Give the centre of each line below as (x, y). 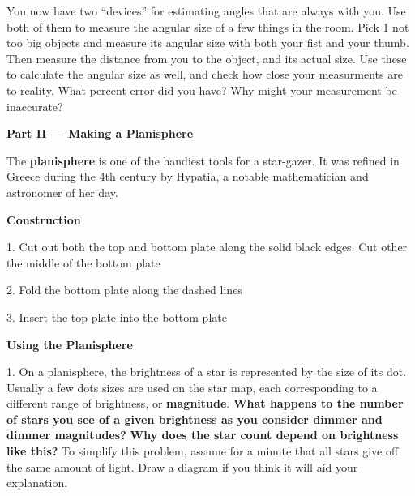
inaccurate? (35, 106)
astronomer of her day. (62, 192)
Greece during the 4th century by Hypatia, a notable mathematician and (188, 176)
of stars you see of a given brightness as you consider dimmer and (195, 419)
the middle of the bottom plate (83, 262)
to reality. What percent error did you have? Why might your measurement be (202, 90)
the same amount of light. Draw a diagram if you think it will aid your (182, 466)
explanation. (37, 483)
